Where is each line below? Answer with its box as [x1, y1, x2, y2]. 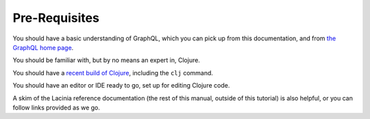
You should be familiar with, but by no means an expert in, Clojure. [12, 56, 200, 64]
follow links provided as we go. [12, 103, 101, 111]
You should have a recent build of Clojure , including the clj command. [12, 68, 214, 77]
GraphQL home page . [12, 43, 74, 51]
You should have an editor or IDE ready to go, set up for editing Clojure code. [12, 81, 230, 90]
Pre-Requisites [12, 10, 99, 25]
